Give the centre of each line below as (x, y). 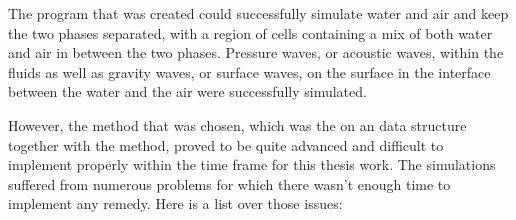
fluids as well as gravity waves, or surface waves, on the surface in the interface (249, 71)
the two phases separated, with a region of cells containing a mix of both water (250, 32)
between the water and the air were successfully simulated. (187, 91)
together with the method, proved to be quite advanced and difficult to (226, 144)
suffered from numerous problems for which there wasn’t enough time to (229, 183)
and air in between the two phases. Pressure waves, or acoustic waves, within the (256, 52)
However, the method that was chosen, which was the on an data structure (237, 124)
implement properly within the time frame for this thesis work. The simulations (252, 164)
